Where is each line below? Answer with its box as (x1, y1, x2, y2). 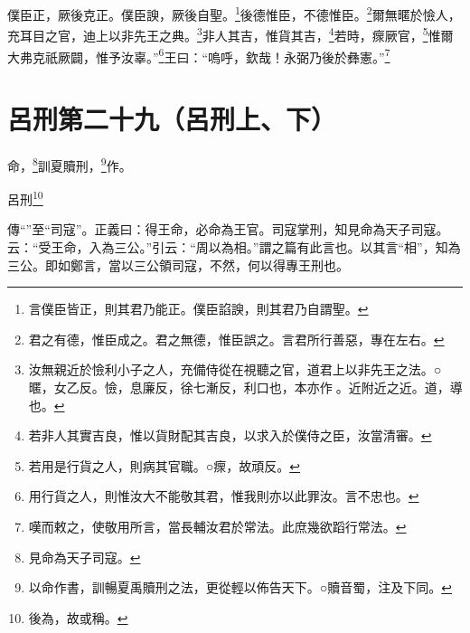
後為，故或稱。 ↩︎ (28, 608, 128, 627)
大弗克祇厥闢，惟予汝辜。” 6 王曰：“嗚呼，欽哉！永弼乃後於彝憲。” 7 (7, 44, 390, 66)
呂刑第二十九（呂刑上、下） (7, 99, 337, 137)
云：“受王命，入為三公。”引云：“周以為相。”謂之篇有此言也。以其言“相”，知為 (7, 237, 461, 256)
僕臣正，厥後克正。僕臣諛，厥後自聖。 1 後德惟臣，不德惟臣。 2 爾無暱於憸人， (7, 3, 461, 24)
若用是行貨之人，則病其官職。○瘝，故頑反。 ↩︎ (28, 456, 300, 475)
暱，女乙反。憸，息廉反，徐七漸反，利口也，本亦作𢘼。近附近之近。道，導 (28, 377, 463, 396)
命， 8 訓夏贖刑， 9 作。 (7, 153, 132, 175)
